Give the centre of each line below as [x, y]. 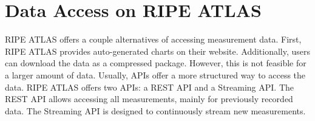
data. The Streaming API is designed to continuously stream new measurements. [155, 110]
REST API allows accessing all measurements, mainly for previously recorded [149, 99]
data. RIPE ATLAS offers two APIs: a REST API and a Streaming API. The [150, 87]
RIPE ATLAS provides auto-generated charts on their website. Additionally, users [158, 51]
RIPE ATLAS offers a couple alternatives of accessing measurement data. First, [153, 39]
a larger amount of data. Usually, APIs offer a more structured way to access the [155, 74]
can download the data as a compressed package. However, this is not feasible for [156, 63]
